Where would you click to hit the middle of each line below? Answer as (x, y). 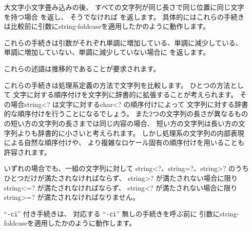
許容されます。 (28, 152)
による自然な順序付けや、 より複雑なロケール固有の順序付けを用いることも (124, 142)
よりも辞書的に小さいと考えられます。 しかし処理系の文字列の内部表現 (131, 133)
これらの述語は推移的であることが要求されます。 (82, 68)
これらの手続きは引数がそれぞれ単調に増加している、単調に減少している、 (123, 42)
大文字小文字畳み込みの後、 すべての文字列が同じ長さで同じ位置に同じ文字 (124, 7)
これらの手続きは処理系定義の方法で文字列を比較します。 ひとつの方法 (117, 85)
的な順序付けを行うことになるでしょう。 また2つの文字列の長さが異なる (119, 114)
